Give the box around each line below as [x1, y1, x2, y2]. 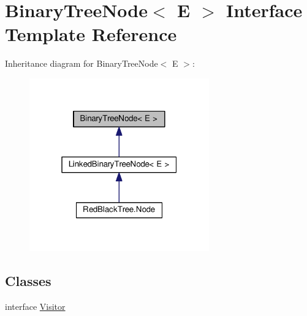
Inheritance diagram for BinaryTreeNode [5, 57, 158, 70]
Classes [5, 271, 51, 290]
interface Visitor [5, 300, 66, 313]
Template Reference [5, 21, 177, 47]
